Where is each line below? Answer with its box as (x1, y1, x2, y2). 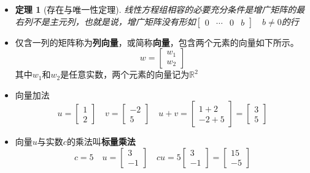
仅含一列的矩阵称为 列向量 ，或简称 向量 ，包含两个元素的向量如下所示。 (15, 35, 299, 48)
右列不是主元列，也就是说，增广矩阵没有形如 (15, 15, 196, 28)
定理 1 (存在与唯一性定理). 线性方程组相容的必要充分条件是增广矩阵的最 (15, 3, 305, 15)
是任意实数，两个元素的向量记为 (60, 68, 190, 81)
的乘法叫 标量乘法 (66, 135, 136, 148)
